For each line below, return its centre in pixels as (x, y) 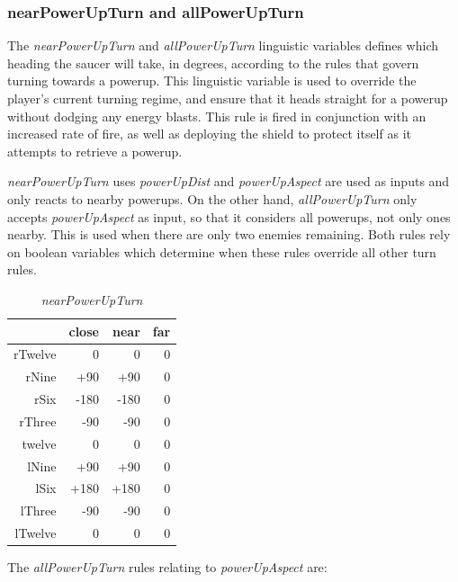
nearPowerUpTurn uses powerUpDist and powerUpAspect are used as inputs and (229, 181)
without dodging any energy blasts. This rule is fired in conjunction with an (217, 116)
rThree (38, 421)
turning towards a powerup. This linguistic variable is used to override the (212, 81)
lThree (38, 510)
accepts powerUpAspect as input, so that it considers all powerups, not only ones (229, 216)
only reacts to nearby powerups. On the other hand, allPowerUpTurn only (212, 198)
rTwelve (35, 354)
